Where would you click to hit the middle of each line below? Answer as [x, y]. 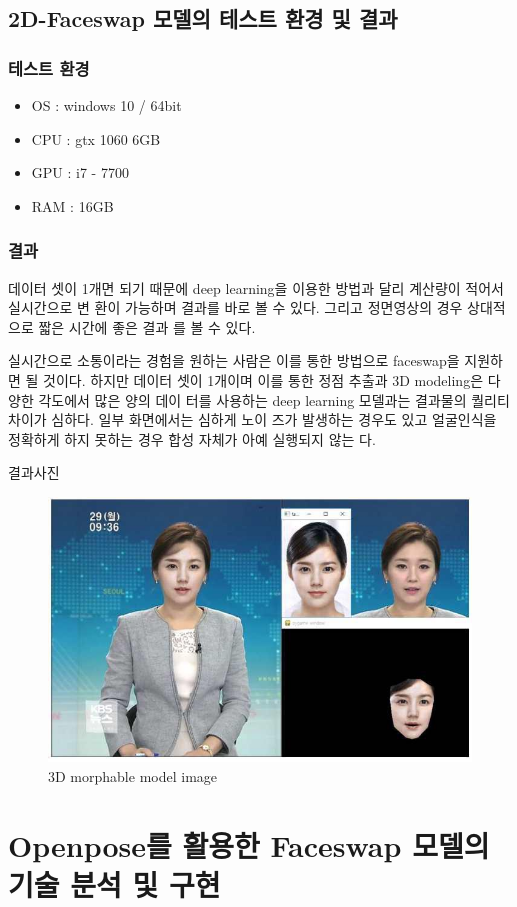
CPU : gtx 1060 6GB [96, 138]
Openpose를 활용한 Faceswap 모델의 [249, 844]
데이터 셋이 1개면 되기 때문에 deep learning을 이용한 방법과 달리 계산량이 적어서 [256, 287]
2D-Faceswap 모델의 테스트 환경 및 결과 [203, 18]
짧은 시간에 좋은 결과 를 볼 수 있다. [147, 326]
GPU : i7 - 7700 [80, 172]
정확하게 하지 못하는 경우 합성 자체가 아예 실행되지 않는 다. [192, 438]
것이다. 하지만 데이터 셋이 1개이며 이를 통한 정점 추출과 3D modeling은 [263, 379]
